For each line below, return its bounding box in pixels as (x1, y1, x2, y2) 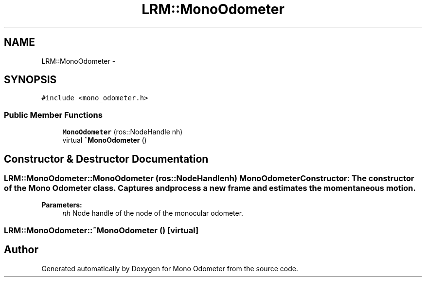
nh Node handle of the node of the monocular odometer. (62, 209, 244, 218)
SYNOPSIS (4, 74, 57, 86)
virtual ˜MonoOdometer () (62, 136, 147, 145)
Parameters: (41, 201, 82, 209)
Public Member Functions (4, 110, 103, 120)
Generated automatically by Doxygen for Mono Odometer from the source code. (41, 264, 298, 273)
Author (4, 244, 38, 256)
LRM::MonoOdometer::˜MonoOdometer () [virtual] (4, 225, 199, 235)
